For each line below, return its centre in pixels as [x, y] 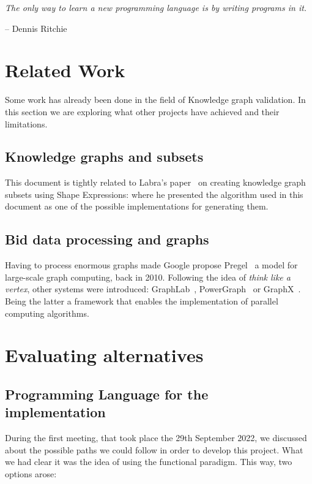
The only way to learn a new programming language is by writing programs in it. [156, 7]
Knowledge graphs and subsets [104, 157]
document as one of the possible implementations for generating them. [137, 206]
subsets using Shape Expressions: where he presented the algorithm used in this [154, 194]
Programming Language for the [107, 394]
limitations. [26, 123]
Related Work [65, 70]
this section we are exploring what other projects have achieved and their [142, 111]
